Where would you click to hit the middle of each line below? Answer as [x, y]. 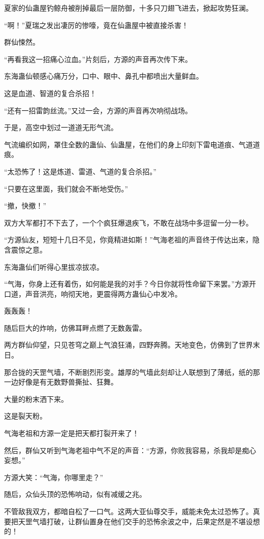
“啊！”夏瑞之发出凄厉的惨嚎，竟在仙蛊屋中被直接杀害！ [96, 25]
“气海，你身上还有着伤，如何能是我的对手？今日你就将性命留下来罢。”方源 [127, 284]
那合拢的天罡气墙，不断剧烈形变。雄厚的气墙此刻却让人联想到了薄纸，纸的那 [132, 372]
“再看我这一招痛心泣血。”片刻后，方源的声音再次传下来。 [98, 59]
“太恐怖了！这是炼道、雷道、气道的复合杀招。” [80, 171]
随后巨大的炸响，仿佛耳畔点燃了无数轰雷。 [75, 327]
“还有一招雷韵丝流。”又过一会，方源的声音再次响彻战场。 [98, 110]
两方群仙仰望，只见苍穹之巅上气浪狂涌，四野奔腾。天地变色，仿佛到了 [121, 345]
